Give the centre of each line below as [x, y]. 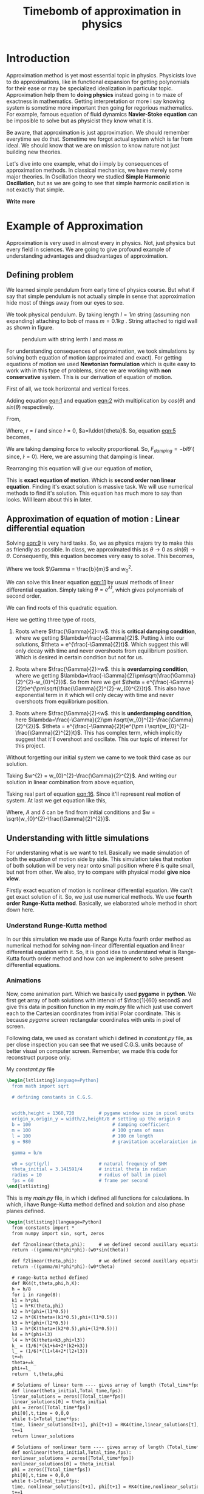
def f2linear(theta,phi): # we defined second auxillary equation [107, 1261]
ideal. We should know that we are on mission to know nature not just [93, 145]
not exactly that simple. [36, 189]
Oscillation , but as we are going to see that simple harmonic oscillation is [98, 183]
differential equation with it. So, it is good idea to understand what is [92, 952]
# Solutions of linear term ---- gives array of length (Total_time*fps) [107, 1385]
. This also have [171, 689]
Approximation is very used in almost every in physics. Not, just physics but [101, 243]
